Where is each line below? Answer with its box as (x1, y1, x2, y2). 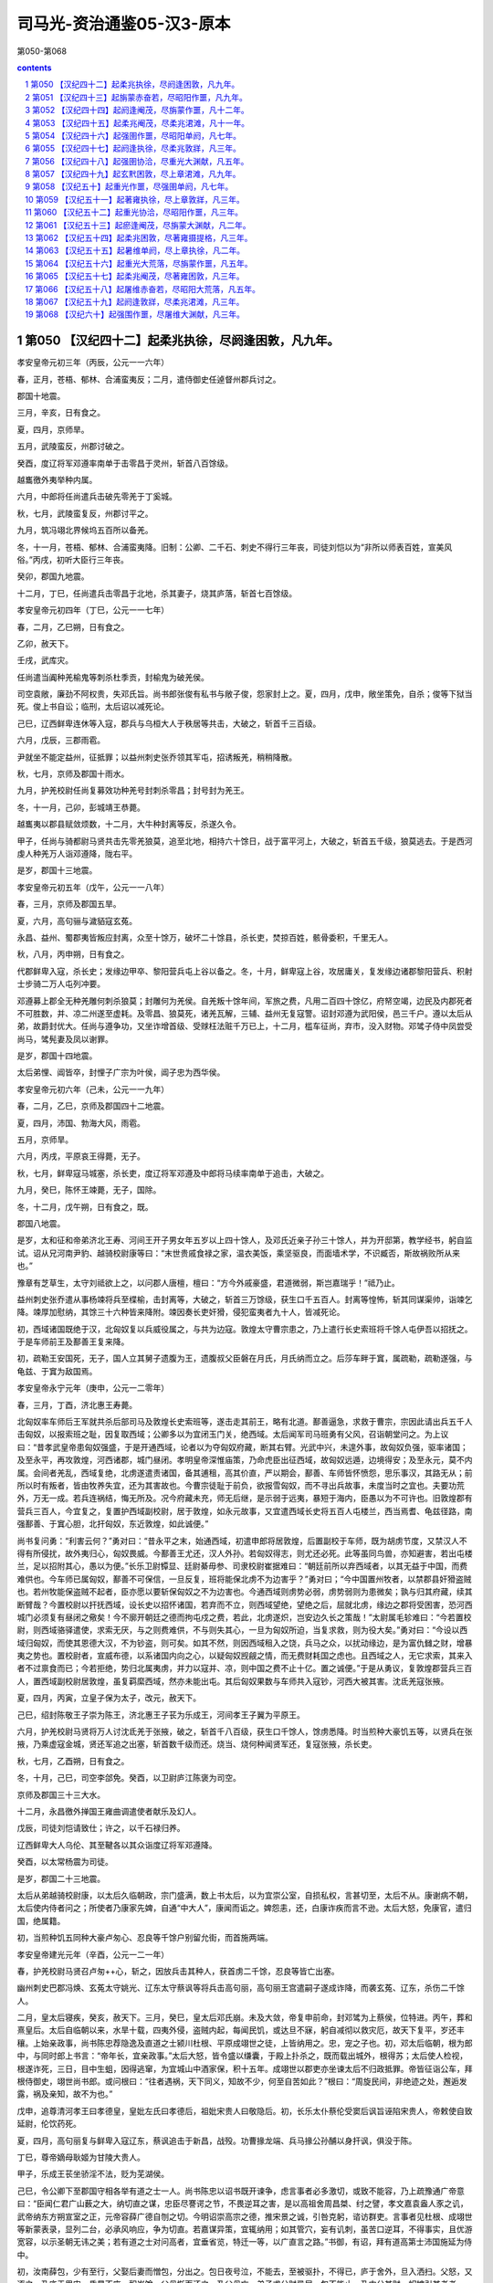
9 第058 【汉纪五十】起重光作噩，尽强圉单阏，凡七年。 (25, 181, 234, 192)
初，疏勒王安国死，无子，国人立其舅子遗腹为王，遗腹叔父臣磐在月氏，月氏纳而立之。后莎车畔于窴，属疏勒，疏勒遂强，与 (16, 1352, 473, 1364)
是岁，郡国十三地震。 (16, 865, 98, 876)
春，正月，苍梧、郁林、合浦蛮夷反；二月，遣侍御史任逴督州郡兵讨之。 (16, 373, 281, 384)
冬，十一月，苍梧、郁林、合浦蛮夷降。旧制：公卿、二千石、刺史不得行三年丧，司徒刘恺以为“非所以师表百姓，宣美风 (16, 542, 453, 552)
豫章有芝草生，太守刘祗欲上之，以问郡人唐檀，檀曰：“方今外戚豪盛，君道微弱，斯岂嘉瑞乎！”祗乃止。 (16, 1277, 401, 1288)
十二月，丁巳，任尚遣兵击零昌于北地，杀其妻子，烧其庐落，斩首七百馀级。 (16, 587, 297, 598)
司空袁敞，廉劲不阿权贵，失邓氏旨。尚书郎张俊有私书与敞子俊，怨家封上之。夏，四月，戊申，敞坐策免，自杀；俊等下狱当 (16, 689, 473, 700)
